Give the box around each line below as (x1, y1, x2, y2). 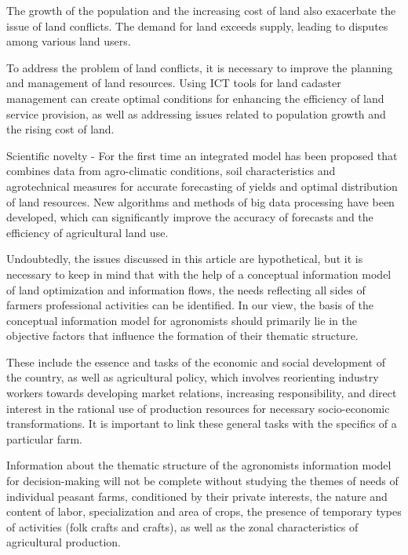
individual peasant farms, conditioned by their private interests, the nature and (6, 487, 388, 504)
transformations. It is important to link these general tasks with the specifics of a (6, 415, 397, 432)
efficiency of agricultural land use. (6, 224, 169, 240)
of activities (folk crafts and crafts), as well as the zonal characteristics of (6, 518, 359, 535)
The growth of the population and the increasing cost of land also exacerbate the (6, 2, 396, 18)
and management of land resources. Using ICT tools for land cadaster (6, 75, 341, 91)
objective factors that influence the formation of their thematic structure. (6, 327, 359, 344)
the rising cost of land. (6, 121, 115, 137)
